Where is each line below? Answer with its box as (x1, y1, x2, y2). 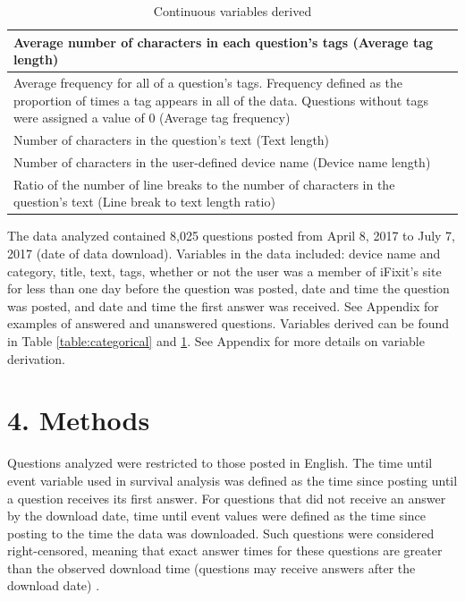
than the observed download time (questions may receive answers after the (7, 558, 416, 577)
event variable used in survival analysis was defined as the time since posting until (7, 470, 458, 489)
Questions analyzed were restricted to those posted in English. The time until (7, 453, 433, 472)
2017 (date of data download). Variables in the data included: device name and (7, 244, 441, 263)
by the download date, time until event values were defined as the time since (7, 506, 427, 525)
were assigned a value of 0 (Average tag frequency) (13, 108, 291, 127)
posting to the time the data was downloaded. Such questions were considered (7, 523, 435, 542)
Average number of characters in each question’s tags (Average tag (13, 32, 434, 51)
